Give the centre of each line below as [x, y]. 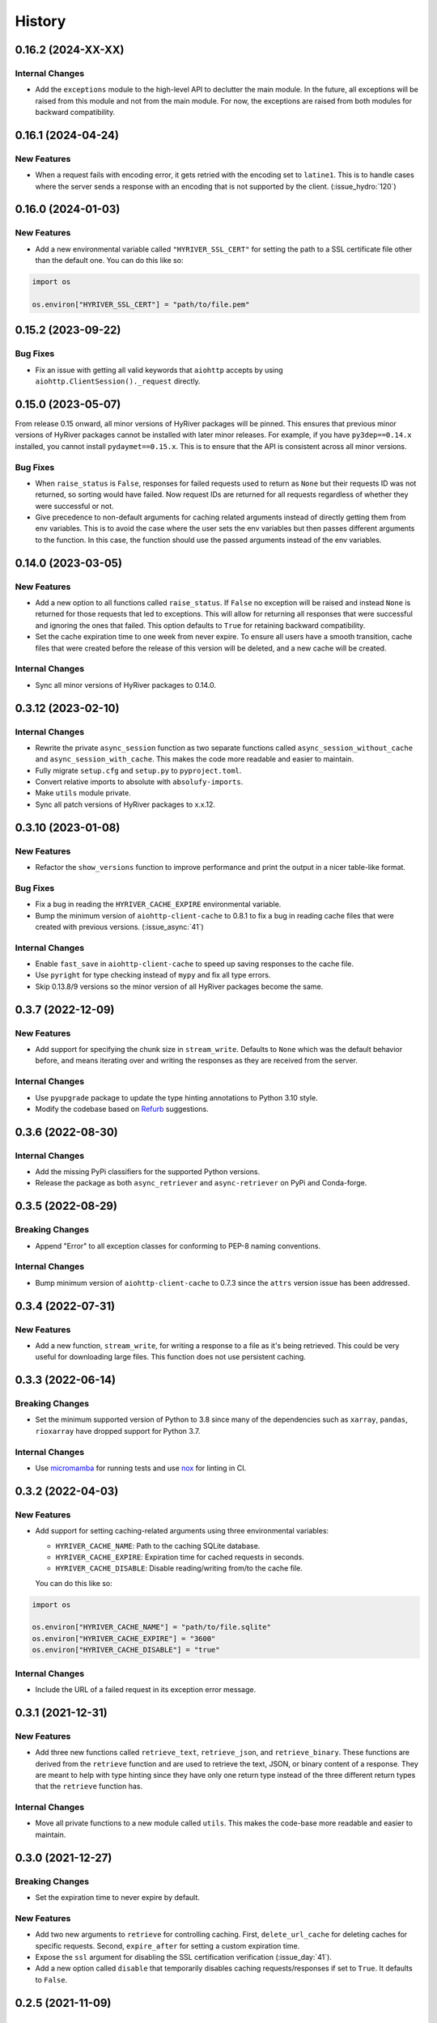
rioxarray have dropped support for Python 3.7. [118, 1431]
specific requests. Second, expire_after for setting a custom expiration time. [168, 1945]
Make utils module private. [83, 793]
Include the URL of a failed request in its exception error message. [146, 1690]
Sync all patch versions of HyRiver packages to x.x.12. [125, 804]
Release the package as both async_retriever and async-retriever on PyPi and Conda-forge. [201, 1183]
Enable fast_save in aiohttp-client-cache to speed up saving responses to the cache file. [194, 964]
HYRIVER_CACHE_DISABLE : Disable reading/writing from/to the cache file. [179, 1568]
